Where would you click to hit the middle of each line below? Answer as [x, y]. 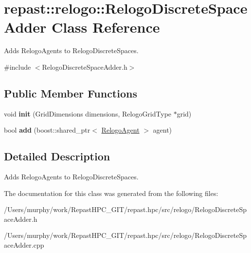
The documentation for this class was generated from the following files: [111, 193]
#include [18, 67]
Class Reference [106, 27]
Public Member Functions [71, 93]
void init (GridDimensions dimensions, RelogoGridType [88, 113]
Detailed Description [57, 156]
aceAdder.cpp [24, 245]
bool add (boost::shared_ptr [47, 130]
